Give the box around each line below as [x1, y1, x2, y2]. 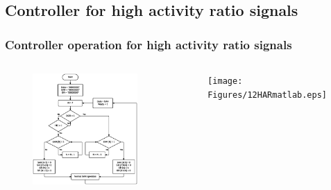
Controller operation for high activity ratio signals [5, 35, 292, 53]
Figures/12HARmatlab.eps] [207, 89, 327, 100]
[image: [207, 76, 243, 86]
